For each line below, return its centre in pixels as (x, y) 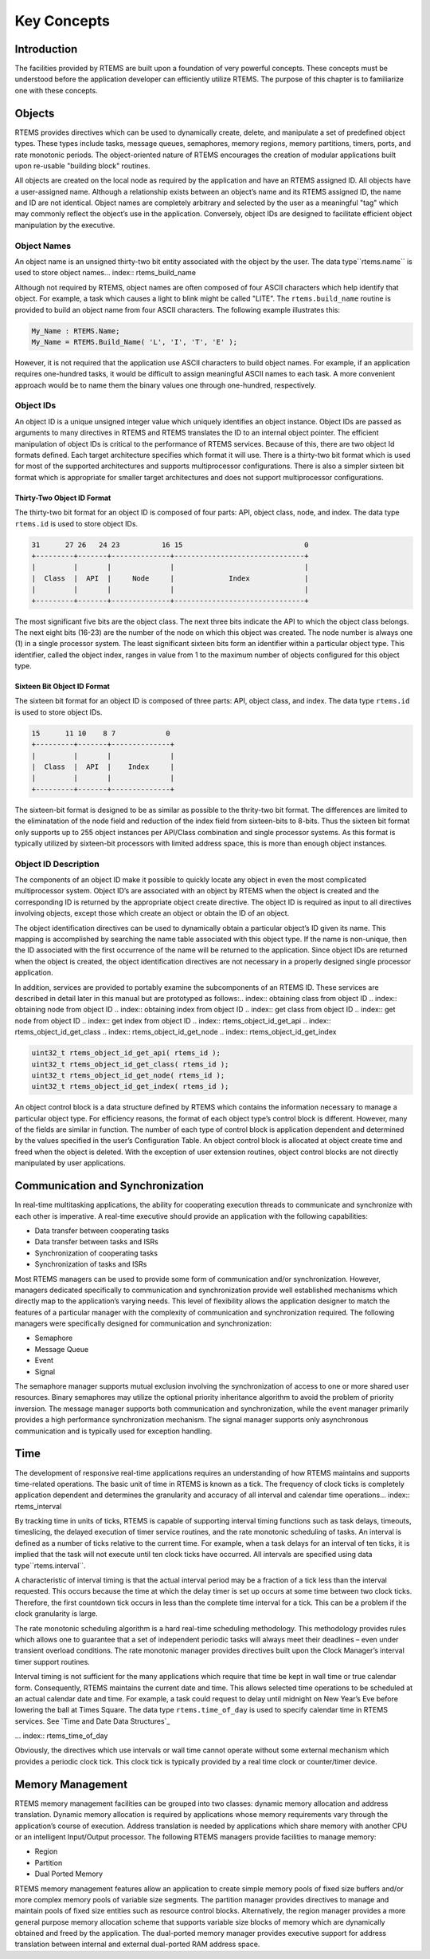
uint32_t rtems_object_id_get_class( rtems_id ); (130, 1064)
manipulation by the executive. (65, 225)
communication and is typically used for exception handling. (113, 1431)
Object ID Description (57, 864)
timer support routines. (53, 1661)
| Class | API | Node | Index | (170, 578)
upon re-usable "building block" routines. (82, 166)
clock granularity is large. (57, 1614)
